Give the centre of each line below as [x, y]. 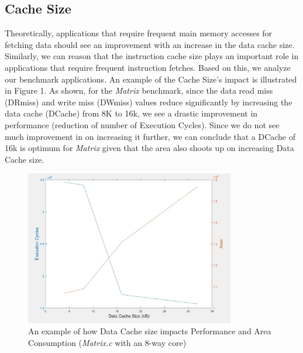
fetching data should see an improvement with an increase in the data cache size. [150, 44]
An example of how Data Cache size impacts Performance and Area [150, 331]
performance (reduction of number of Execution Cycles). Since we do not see [142, 124]
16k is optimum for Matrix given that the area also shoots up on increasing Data [149, 148]
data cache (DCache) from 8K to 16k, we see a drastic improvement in [131, 113]
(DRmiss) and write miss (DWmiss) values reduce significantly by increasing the [149, 102]
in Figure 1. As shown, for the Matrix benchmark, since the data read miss [139, 90]
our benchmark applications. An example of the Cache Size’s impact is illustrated [151, 79]
